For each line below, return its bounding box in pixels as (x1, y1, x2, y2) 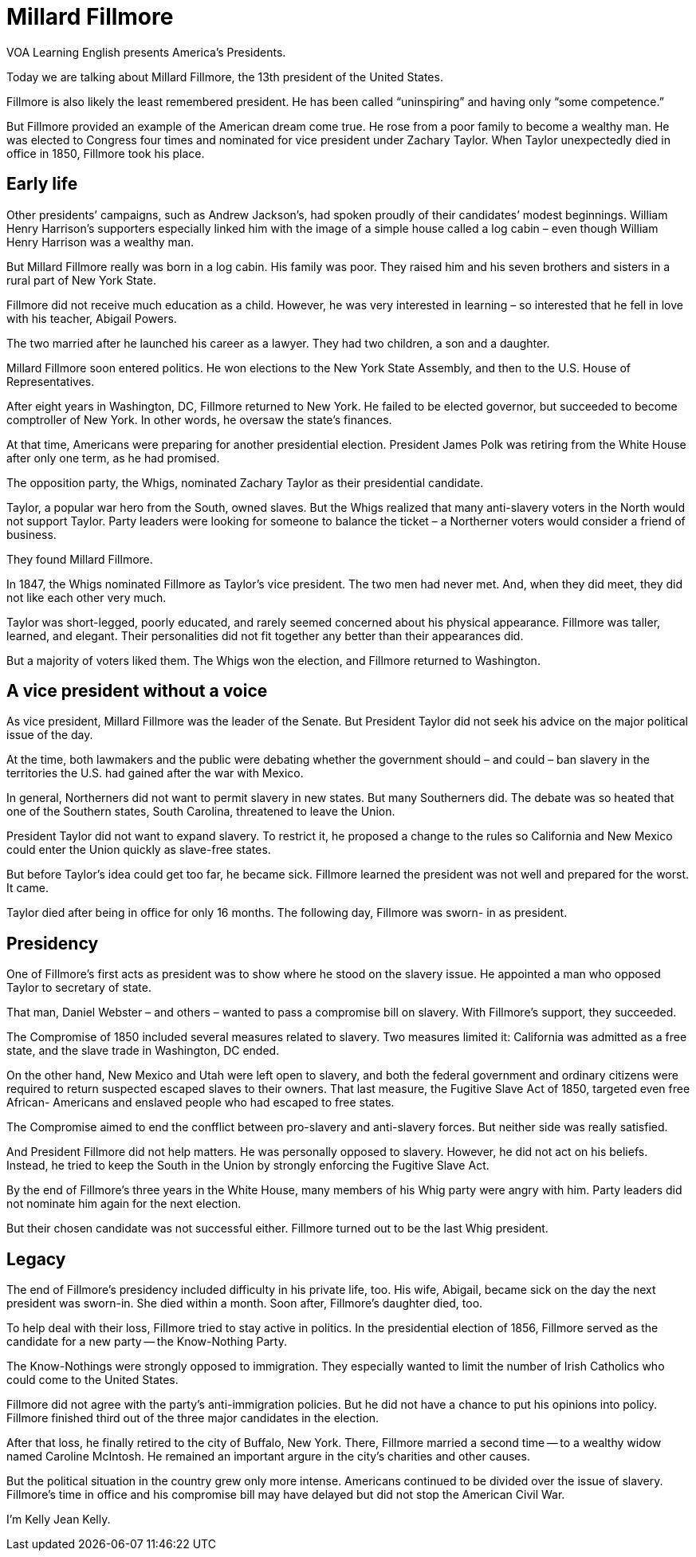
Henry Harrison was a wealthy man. (6, 234, 194, 249)
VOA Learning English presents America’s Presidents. (6, 45, 286, 59)
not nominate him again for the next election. (6, 1197, 242, 1211)
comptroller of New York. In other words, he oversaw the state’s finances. (6, 412, 392, 427)
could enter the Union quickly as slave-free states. (6, 843, 271, 857)
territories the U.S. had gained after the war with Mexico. (6, 766, 304, 780)
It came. (6, 881, 49, 895)
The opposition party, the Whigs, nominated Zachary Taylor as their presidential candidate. (6, 475, 484, 490)
